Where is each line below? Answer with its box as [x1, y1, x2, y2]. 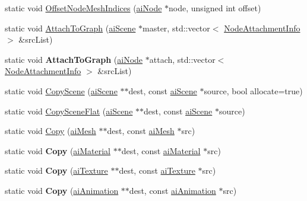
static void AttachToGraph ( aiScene [5, 21, 136, 34]
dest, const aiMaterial [121, 144, 201, 157]
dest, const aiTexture [119, 164, 195, 177]
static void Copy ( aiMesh [5, 125, 96, 137]
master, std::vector [143, 21, 210, 34]
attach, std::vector [149, 53, 216, 65]
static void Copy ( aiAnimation [5, 184, 119, 196]
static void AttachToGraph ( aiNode [5, 53, 143, 65]
